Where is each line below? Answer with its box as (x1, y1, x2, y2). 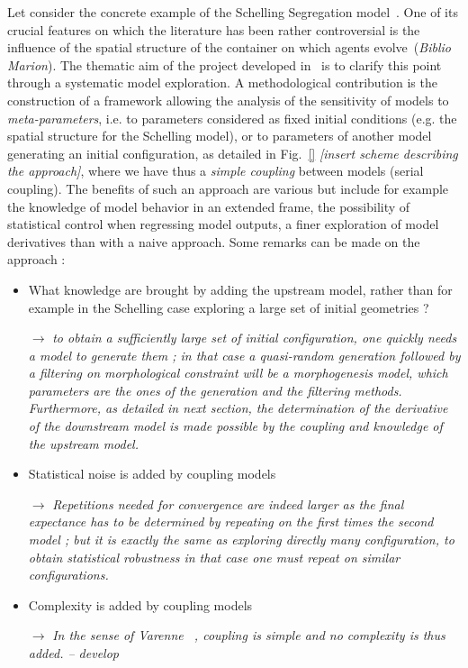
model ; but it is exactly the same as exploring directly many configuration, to (28, 530, 454, 549)
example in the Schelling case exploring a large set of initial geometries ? (28, 297, 429, 316)
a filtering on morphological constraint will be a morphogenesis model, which (28, 363, 448, 382)
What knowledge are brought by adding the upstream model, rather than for (28, 279, 453, 298)
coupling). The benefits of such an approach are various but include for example (7, 178, 449, 197)
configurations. (28, 565, 109, 584)
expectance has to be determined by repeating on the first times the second (28, 512, 434, 531)
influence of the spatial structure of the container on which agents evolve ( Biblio (7, 38, 451, 57)
